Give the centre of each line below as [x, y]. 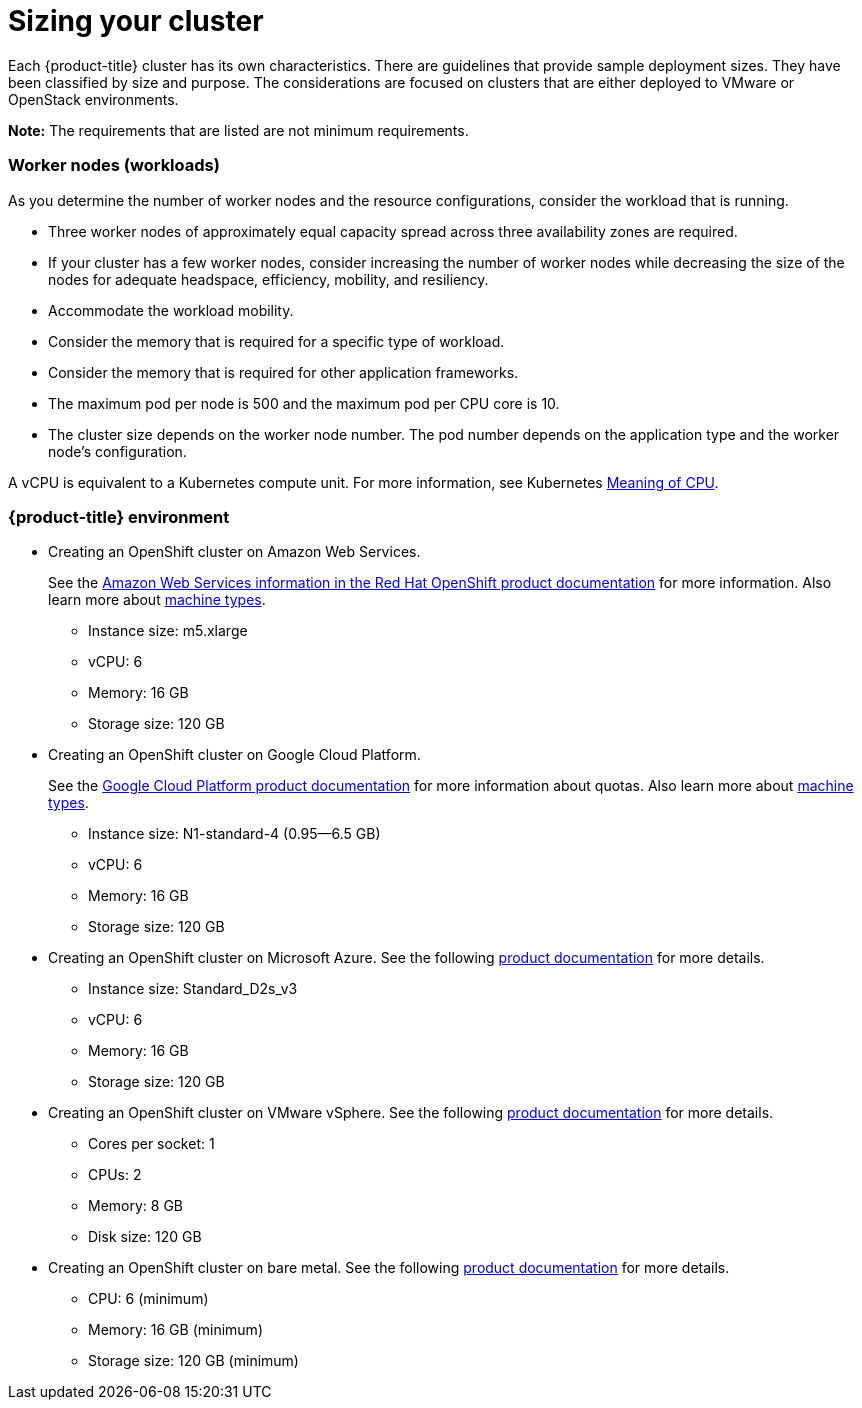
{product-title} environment [119, 516]
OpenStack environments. [93, 99]
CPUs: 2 [115, 1175]
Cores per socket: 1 [151, 1144]
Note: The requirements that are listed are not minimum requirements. [238, 130]
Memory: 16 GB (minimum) [175, 1330]
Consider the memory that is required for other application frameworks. [283, 372]
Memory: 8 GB [135, 1206]
